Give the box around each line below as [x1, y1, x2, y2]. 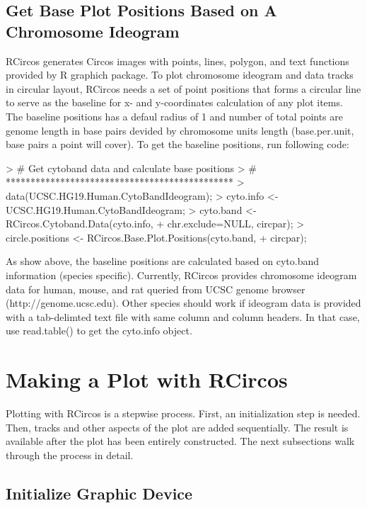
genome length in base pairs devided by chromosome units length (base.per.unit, [6, 123, 354, 137]
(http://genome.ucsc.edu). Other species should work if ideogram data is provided [6, 295, 361, 310]
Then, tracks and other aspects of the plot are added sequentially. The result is [6, 419, 349, 434]
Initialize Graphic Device [6, 482, 193, 504]
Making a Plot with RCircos [6, 365, 288, 394]
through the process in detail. [6, 447, 134, 462]
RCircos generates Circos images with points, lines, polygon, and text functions [6, 53, 349, 68]
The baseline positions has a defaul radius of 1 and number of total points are [6, 108, 343, 123]
